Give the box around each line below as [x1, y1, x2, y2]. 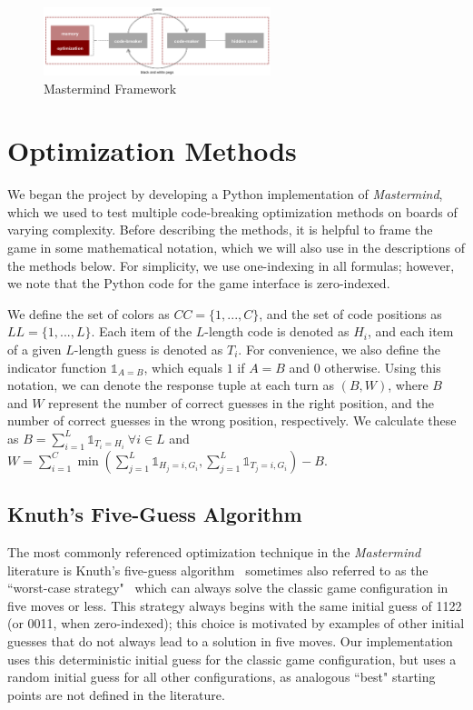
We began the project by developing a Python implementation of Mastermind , [7, 185, 443, 204]
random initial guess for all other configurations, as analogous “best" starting [7, 667, 436, 686]
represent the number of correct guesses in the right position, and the [48, 393, 434, 412]
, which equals [143, 357, 222, 376]
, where [388, 375, 429, 395]
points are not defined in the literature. [7, 685, 225, 704]
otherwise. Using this [324, 357, 441, 376]
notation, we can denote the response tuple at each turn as [7, 375, 335, 395]
